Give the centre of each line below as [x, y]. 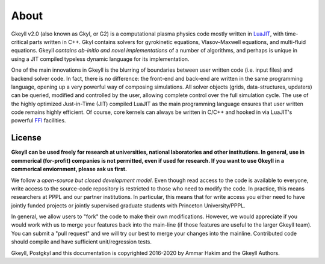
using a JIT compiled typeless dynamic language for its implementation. [100, 59]
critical [20, 42]
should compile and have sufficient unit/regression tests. [82, 242]
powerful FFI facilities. [39, 121]
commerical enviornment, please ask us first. [69, 169]
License [26, 138]
